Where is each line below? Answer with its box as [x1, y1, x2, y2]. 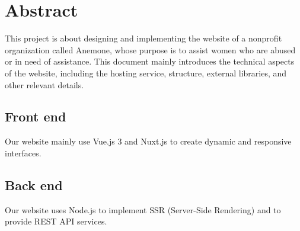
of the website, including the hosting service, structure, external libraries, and [5, 66, 287, 79]
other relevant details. [5, 78, 84, 91]
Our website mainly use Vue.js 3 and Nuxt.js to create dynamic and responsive [5, 135, 292, 147]
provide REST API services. [5, 215, 107, 227]
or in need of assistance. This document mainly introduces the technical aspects [5, 55, 295, 68]
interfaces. [5, 146, 42, 159]
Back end [5, 175, 63, 194]
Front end [5, 107, 66, 126]
